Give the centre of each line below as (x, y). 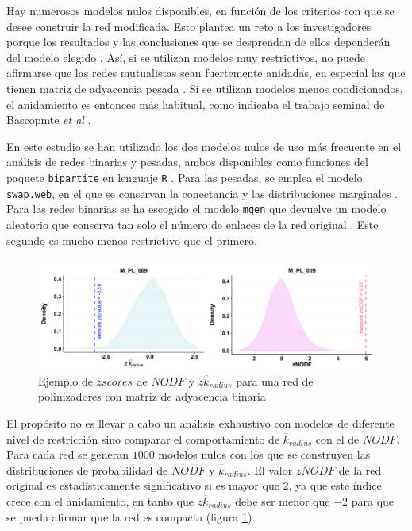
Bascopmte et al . (49, 120)
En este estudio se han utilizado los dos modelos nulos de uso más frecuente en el (204, 146)
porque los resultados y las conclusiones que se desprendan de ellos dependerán (198, 42)
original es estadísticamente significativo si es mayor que (143, 485)
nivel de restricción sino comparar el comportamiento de (143, 438)
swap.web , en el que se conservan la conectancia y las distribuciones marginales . (202, 193)
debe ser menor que (283, 500)
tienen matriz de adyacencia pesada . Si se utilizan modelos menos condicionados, (205, 88)
